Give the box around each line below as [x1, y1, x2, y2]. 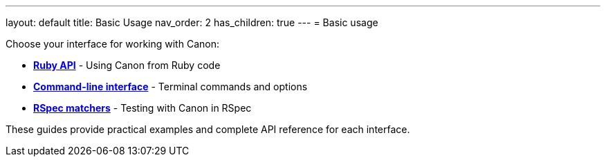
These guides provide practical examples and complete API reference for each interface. [6, 123, 410, 135]
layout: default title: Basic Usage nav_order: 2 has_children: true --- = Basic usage [6, 17, 378, 28]
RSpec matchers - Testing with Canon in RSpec [33, 102, 252, 114]
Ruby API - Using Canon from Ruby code [33, 59, 221, 71]
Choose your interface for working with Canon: [6, 38, 219, 50]
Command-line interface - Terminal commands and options [33, 81, 308, 92]
